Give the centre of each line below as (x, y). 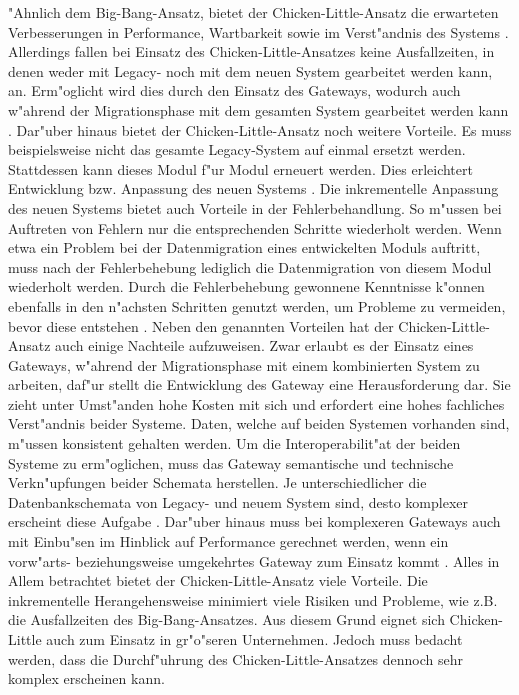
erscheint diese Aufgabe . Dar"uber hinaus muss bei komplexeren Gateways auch (254, 521)
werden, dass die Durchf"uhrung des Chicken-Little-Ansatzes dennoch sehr (236, 658)
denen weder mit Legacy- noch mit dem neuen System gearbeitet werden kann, (250, 70)
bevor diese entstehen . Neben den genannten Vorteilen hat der (201, 325)
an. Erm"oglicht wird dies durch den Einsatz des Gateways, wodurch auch (234, 90)
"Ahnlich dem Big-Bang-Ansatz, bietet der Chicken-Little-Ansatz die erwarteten (253, 12)
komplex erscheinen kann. (86, 678)
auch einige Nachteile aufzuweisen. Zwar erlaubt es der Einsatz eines (264, 345)
